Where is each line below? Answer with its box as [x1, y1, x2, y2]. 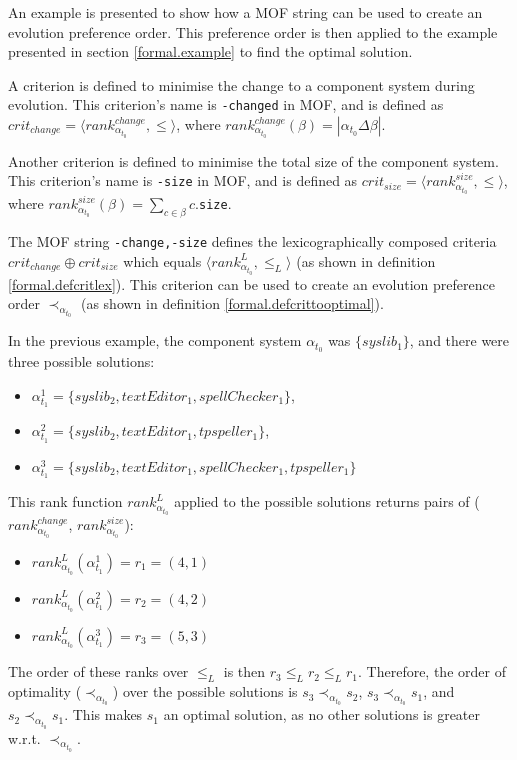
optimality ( [8, 681, 82, 702]
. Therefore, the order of [358, 661, 506, 682]
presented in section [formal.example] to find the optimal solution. [8, 41, 413, 62]
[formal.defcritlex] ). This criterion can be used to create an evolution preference [8, 273, 495, 294]
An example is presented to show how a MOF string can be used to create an [8, 2, 483, 22]
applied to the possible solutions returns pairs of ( [174, 491, 480, 512]
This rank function [8, 491, 123, 512]
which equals [123, 250, 202, 271]
